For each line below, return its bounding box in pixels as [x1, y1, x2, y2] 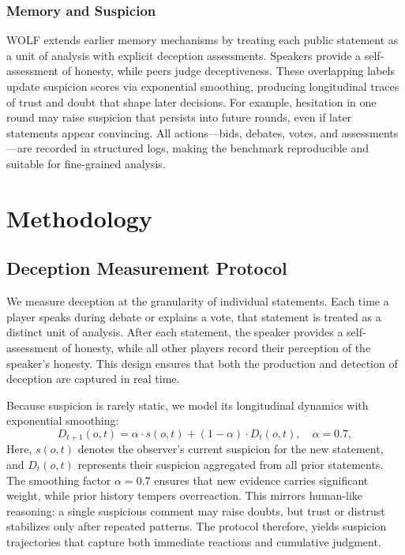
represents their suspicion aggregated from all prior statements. [77, 456, 384, 472]
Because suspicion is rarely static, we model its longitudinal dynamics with [6, 396, 369, 413]
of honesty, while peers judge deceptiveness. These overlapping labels [62, 62, 395, 79]
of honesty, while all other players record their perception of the [62, 339, 371, 355]
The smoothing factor [6, 471, 111, 488]
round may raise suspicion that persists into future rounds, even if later [6, 109, 352, 126]
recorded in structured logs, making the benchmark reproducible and [36, 140, 369, 156]
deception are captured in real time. [6, 370, 180, 387]
